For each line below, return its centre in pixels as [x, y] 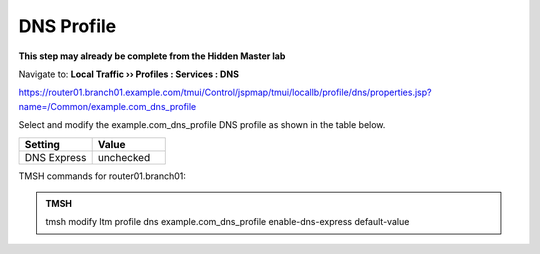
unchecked [124, 157]
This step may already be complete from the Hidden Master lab [152, 56]
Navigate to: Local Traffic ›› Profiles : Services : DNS [129, 74]
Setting [42, 144]
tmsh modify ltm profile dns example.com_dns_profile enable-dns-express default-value [227, 222]
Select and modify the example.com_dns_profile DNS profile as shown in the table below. [202, 125]
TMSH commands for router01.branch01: [102, 176]
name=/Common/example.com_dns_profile [107, 106]
